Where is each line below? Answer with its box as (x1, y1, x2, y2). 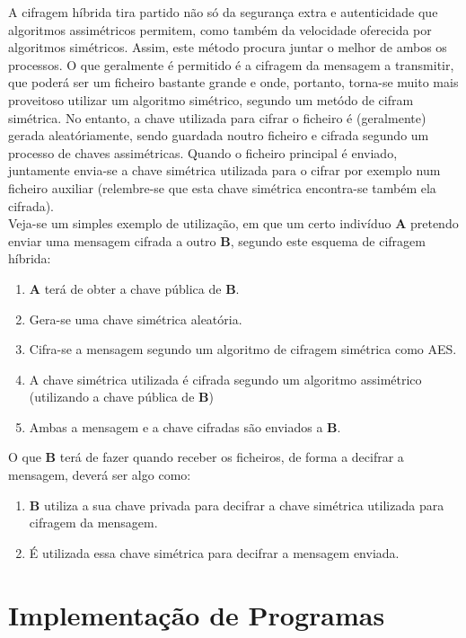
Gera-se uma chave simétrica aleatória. (29, 309, 242, 328)
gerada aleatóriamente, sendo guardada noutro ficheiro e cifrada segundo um (8, 126, 429, 145)
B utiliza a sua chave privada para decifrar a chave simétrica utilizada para (29, 495, 444, 514)
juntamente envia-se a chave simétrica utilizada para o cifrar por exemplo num (8, 161, 441, 180)
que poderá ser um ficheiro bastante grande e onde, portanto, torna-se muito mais (8, 73, 459, 92)
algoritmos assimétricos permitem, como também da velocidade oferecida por (8, 20, 432, 39)
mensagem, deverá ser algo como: (8, 465, 191, 484)
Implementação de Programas (8, 596, 385, 633)
